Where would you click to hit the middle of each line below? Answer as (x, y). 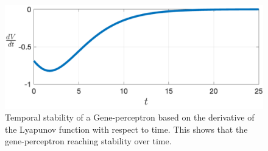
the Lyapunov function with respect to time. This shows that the (126, 129)
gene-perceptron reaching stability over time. (88, 141)
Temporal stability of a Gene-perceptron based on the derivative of (130, 117)
